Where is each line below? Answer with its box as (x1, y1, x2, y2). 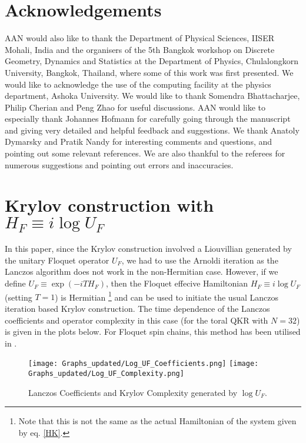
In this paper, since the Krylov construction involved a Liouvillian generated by (5, 242, 292, 255)
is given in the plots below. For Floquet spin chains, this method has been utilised (5, 325, 301, 338)
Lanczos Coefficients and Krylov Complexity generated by (28, 386, 238, 398)
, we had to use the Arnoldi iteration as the (121, 254, 278, 266)
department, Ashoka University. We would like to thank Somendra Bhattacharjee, (5, 89, 300, 102)
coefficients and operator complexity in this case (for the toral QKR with (5, 314, 268, 326)
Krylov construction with (5, 193, 214, 217)
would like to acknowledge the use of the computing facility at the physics (5, 78, 271, 90)
